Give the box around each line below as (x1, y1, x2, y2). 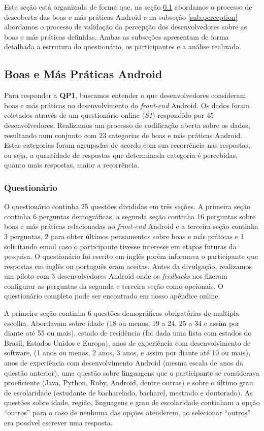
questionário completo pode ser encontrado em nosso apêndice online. (4, 290, 220, 301)
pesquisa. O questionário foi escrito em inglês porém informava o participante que (4, 251, 258, 261)
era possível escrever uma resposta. (4, 417, 113, 427)
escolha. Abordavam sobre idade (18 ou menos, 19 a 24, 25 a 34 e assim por (4, 317, 240, 328)
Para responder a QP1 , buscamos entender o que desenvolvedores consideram (4, 90, 246, 101)
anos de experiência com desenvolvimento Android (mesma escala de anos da (4, 357, 243, 368)
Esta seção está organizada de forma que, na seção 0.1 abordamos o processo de (4, 2, 252, 12)
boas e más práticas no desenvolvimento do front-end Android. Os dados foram (4, 100, 250, 110)
